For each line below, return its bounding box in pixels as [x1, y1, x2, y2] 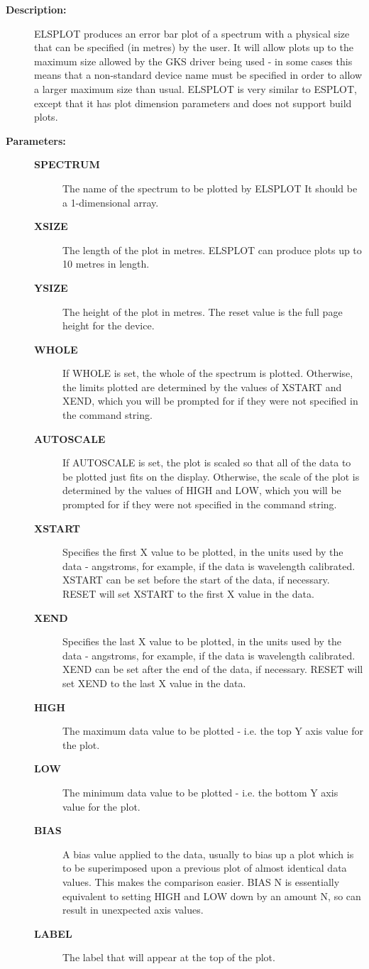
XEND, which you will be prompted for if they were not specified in [62, 393, 358, 408]
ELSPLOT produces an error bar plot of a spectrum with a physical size [34, 26, 350, 40]
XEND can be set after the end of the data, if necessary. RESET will [62, 662, 363, 677]
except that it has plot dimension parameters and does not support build [34, 95, 352, 110]
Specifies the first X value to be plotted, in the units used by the [62, 544, 343, 559]
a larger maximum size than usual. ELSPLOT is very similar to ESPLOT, [34, 81, 357, 96]
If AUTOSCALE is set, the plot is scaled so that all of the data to [62, 455, 351, 470]
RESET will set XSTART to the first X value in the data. [62, 586, 314, 601]
